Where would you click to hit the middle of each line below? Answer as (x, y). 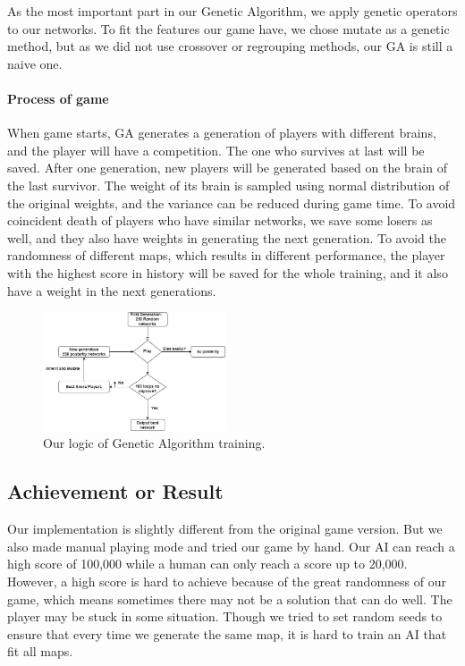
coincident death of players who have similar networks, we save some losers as (220, 220)
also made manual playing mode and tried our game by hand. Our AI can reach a (231, 546)
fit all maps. (40, 651)
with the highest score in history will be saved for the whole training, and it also (228, 272)
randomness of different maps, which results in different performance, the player (226, 255)
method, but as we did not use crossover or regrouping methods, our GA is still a (230, 46)
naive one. (35, 63)
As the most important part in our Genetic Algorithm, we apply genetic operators (232, 11)
